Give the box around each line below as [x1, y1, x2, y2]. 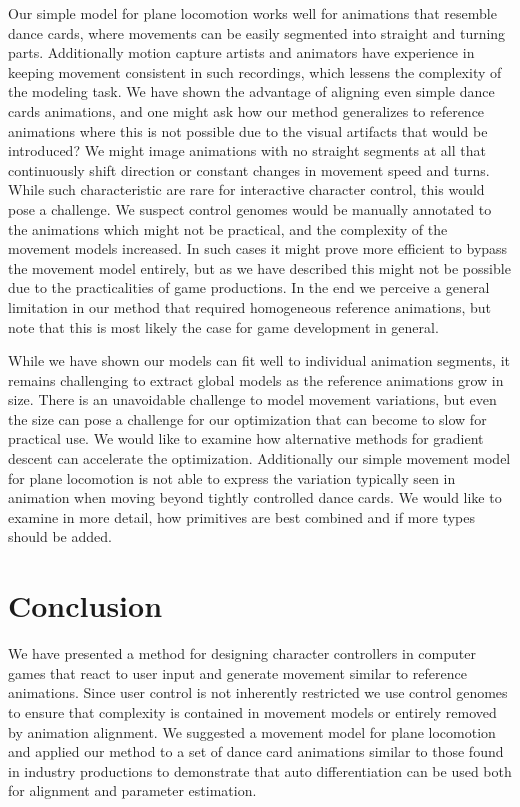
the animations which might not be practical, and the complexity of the [8, 218, 448, 239]
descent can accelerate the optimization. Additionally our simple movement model [8, 448, 511, 469]
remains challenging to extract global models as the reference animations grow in [8, 369, 504, 390]
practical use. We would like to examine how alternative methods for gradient [8, 428, 484, 449]
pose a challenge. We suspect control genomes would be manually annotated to [8, 198, 492, 219]
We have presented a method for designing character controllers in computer [8, 643, 476, 664]
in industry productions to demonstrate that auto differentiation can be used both [8, 760, 512, 781]
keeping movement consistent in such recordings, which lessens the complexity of [8, 61, 502, 82]
